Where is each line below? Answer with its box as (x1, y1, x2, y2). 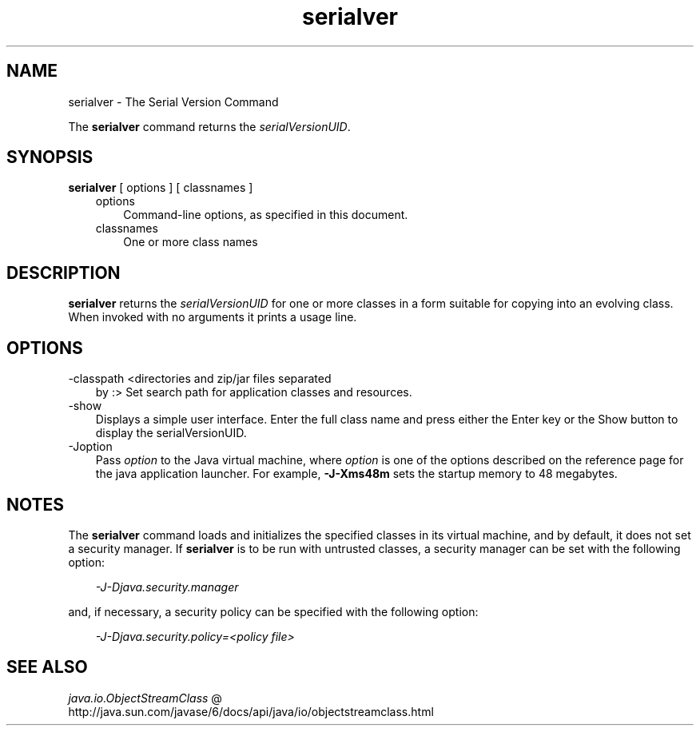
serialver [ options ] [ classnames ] (68, 181, 253, 195)
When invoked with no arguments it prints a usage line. (68, 310, 357, 324)
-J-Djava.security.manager (95, 579, 239, 594)
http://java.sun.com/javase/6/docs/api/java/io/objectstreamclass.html (68, 704, 434, 718)
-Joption (68, 440, 113, 454)
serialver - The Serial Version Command (68, 94, 279, 109)
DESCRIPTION (6, 262, 121, 283)
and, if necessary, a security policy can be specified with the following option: (68, 604, 479, 619)
